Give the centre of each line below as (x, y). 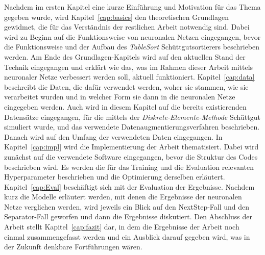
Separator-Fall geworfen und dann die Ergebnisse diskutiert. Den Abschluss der (128, 216)
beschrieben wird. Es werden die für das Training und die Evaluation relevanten (129, 167)
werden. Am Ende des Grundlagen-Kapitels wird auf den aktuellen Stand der (125, 56)
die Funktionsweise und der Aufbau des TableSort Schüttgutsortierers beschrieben (132, 47)
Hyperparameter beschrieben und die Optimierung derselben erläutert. (115, 177)
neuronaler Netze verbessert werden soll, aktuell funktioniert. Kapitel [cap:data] (129, 77)
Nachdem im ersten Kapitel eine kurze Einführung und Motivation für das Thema (132, 7)
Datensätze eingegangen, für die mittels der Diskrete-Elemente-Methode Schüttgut (132, 117)
